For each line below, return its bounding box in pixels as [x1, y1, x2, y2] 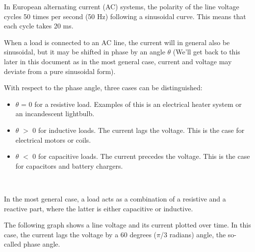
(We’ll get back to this [173, 47, 240, 57]
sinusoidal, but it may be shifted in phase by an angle [4, 47, 165, 57]
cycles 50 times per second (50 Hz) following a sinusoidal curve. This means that [4, 11, 246, 21]
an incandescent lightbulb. [15, 108, 95, 119]
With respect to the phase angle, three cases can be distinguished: [4, 82, 203, 93]
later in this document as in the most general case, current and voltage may [4, 56, 232, 66]
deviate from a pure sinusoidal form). [4, 66, 116, 76]
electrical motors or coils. [15, 134, 91, 145]
